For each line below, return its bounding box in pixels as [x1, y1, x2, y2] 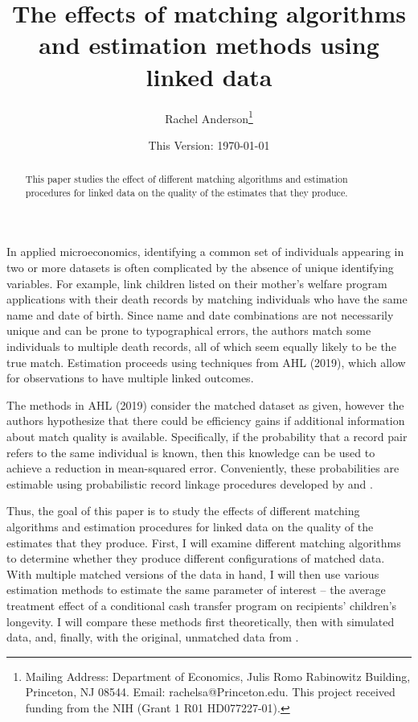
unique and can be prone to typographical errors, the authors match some [6, 322, 371, 339]
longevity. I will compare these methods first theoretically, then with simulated [6, 613, 395, 629]
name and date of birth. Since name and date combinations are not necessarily [6, 306, 394, 323]
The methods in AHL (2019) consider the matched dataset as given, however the [6, 396, 404, 413]
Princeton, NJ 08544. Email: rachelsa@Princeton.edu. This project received [25, 683, 395, 700]
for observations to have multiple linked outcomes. [6, 369, 254, 386]
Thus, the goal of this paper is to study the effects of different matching [6, 502, 360, 519]
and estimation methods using [39, 28, 379, 61]
